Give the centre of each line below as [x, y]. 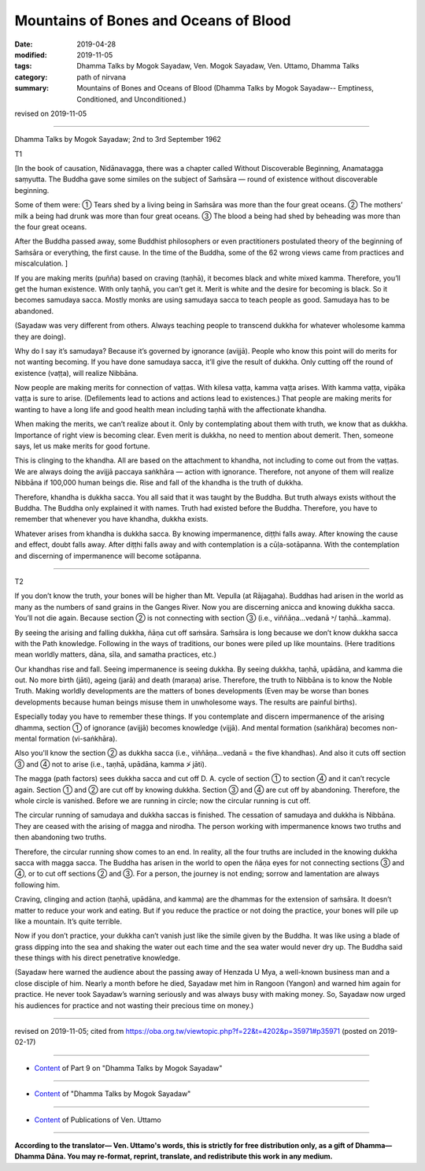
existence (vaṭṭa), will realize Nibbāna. [76, 373]
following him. [37, 885]
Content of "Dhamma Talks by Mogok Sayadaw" [113, 1094]
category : [31, 77]
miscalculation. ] [41, 263]
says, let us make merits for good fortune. [82, 446]
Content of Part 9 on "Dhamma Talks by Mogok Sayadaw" [128, 1068]
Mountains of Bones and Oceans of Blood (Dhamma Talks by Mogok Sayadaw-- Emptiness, [225, 88]
